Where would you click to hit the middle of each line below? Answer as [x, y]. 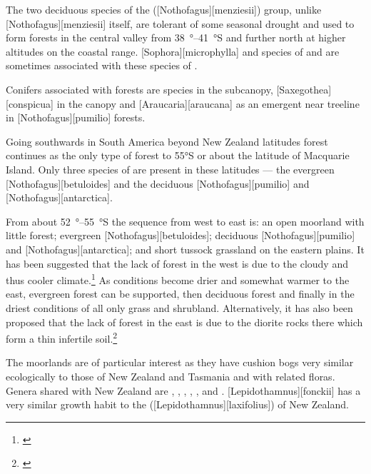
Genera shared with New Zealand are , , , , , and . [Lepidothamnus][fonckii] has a [183, 390]
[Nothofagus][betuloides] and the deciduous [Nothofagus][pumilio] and [158, 183]
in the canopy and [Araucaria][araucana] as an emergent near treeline [208, 103]
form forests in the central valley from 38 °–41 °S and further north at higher [176, 37]
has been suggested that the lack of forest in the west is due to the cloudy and [177, 263]
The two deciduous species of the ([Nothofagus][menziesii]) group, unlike [164, 9]
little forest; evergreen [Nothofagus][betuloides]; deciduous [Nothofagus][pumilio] [181, 235]
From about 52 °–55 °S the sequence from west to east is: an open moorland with [185, 221]
